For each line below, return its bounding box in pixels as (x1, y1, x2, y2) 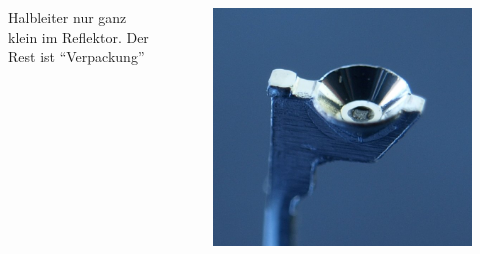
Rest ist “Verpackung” (8, 46, 145, 67)
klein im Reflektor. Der (8, 26, 149, 47)
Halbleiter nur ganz (8, 7, 127, 27)
